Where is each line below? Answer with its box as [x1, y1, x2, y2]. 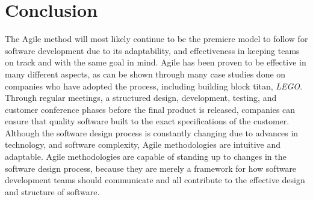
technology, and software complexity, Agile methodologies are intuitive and [5, 138, 280, 151]
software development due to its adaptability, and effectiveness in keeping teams [5, 44, 300, 56]
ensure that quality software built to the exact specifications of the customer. [5, 115, 290, 127]
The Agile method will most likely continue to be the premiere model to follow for [5, 32, 308, 45]
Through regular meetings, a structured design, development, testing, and [5, 91, 277, 104]
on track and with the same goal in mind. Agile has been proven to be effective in [5, 56, 306, 68]
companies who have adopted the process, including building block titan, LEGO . [5, 79, 303, 92]
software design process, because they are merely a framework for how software [5, 162, 297, 174]
